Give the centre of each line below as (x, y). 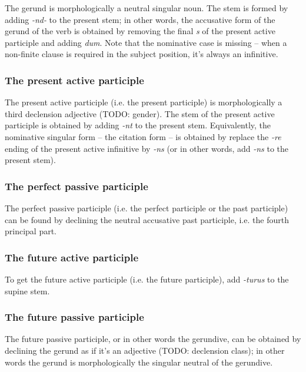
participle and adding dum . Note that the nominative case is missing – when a (146, 42)
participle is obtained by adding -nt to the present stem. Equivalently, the (138, 125)
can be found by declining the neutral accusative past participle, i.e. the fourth (147, 219)
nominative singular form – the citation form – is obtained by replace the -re (143, 136)
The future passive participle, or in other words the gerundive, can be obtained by (153, 339)
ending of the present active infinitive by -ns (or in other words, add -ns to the (147, 148)
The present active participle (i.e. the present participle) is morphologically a (144, 102)
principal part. (31, 231)
